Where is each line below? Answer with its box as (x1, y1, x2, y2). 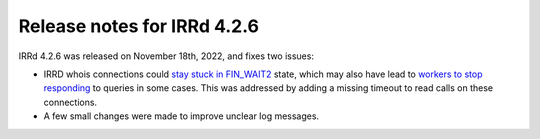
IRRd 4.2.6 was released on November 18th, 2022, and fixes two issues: (18, 50, 315, 62)
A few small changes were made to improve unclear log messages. (43, 110, 320, 122)
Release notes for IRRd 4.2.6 (18, 15, 260, 37)
